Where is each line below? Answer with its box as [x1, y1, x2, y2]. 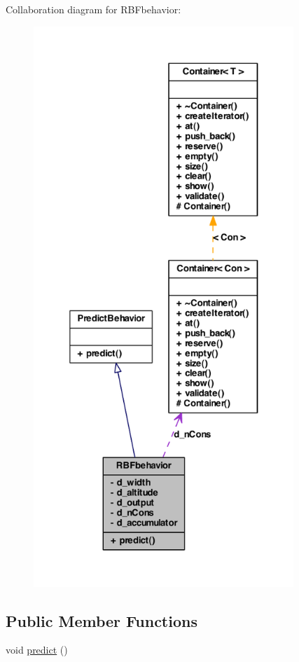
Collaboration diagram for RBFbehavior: [6, 2, 181, 16]
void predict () [6, 642, 68, 657]
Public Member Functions [6, 609, 197, 631]
